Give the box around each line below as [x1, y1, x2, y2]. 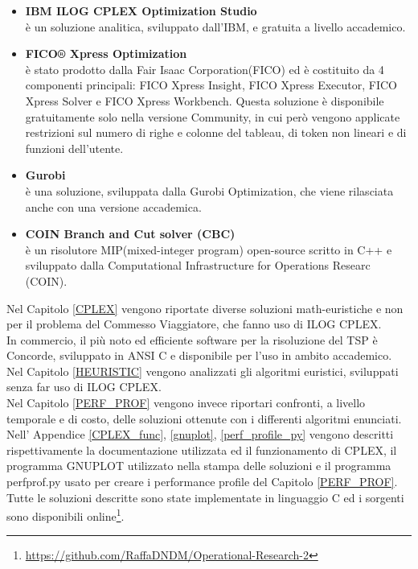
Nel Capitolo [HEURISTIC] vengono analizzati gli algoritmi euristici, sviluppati [6, 362, 399, 379]
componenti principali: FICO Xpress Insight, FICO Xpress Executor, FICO [25, 76, 397, 93]
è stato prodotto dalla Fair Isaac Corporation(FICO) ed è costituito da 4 [25, 60, 384, 77]
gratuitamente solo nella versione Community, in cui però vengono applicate [25, 108, 400, 125]
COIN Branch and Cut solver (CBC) [25, 225, 236, 242]
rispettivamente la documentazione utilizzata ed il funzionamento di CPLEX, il [6, 441, 397, 458]
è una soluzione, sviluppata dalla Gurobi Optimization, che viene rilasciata [25, 182, 394, 199]
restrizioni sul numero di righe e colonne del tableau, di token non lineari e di [25, 124, 407, 141]
